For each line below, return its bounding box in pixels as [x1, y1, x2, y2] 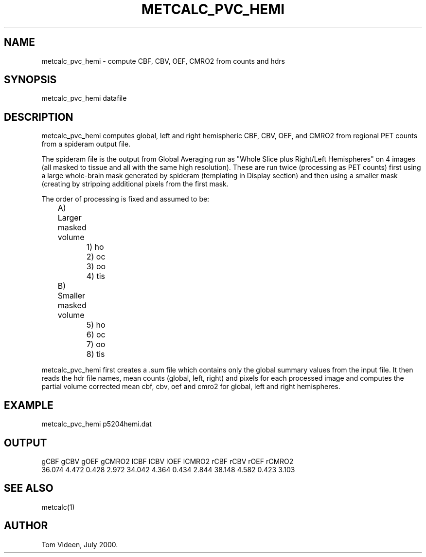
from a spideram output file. [41, 140, 131, 149]
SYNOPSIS [4, 74, 57, 86]
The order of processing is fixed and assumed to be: [41, 195, 210, 204]
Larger [57, 213, 82, 223]
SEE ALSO [4, 482, 53, 495]
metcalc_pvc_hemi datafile [41, 94, 127, 103]
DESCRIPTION [4, 111, 73, 123]
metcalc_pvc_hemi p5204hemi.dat [41, 420, 152, 428]
